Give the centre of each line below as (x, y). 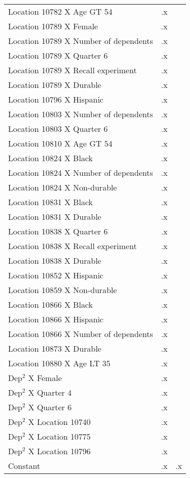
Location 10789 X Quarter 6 (58, 55)
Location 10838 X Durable (55, 260)
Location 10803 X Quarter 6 (58, 129)
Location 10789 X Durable (55, 85)
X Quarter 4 (50, 392)
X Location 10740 (59, 422)
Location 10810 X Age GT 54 (60, 143)
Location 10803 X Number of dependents (81, 114)
